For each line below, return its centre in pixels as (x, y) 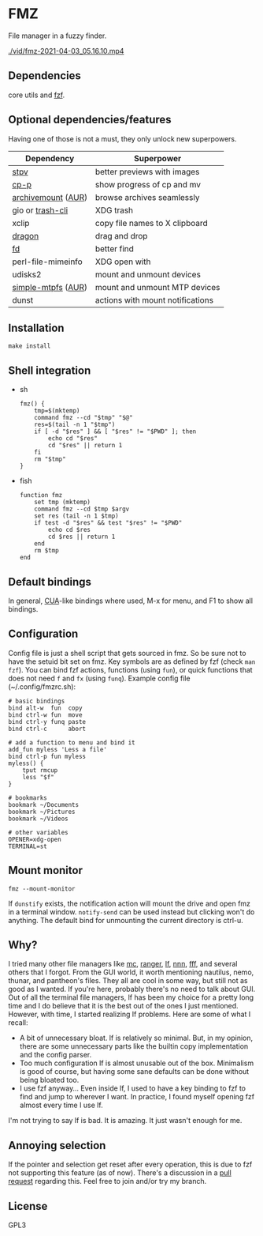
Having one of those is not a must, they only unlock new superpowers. (122, 138)
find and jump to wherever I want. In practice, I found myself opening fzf (137, 1097)
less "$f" (39, 777)
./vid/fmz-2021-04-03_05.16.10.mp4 (66, 51)
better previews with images (147, 171)
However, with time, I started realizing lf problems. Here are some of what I (130, 1014)
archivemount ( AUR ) (50, 197)
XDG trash (114, 210)
